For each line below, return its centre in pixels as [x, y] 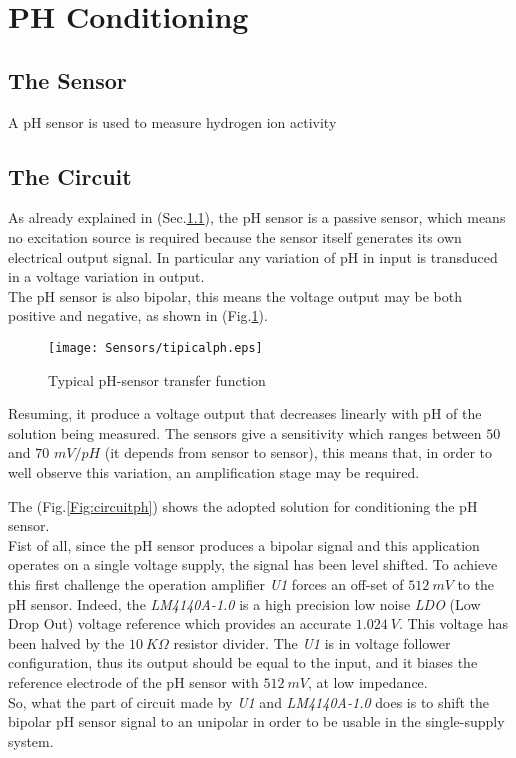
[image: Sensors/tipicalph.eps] [155, 347]
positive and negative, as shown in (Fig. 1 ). [138, 315]
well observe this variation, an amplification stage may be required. [214, 471]
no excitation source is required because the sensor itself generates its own [235, 236]
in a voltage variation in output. [106, 276]
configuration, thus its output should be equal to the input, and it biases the [243, 662]
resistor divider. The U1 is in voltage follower [312, 642]
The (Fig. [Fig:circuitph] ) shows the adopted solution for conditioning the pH [243, 505]
